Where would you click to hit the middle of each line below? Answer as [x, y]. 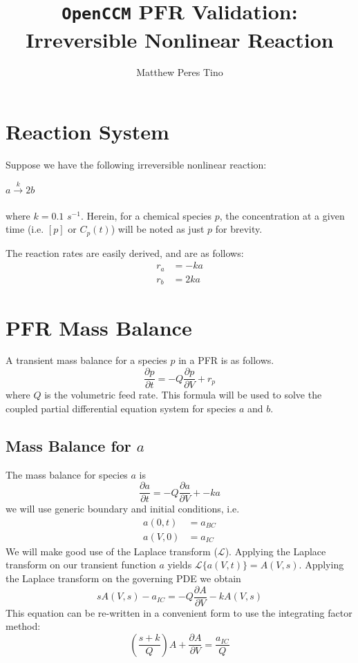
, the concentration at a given [282, 215]
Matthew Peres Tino [180, 72]
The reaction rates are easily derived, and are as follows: [125, 252]
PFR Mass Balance [99, 327]
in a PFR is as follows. [226, 360]
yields [180, 565]
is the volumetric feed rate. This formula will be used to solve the [183, 395]
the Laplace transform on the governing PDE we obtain [123, 578]
